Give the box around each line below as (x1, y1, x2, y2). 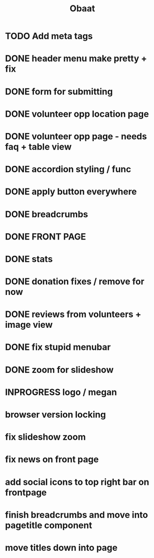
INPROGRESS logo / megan (5, 386, 117, 398)
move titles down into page (5, 542, 118, 553)
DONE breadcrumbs (5, 209, 88, 220)
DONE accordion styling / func (5, 164, 131, 175)
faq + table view (5, 141, 72, 152)
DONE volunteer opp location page (5, 108, 149, 119)
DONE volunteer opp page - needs (5, 131, 147, 142)
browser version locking (5, 409, 106, 420)
